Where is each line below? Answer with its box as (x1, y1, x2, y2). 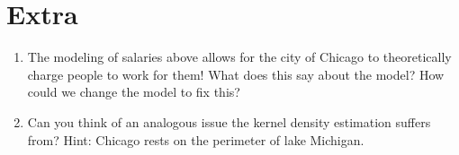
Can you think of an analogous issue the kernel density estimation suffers (27, 112, 431, 131)
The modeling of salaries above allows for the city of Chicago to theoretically (27, 47, 452, 66)
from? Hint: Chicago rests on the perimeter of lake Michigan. (27, 130, 364, 149)
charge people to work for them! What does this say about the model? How (27, 65, 445, 83)
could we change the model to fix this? (27, 82, 240, 101)
